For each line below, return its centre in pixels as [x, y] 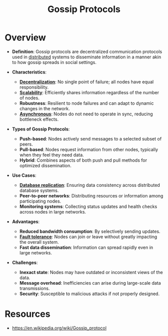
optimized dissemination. [45, 165]
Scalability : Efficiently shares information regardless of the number [89, 92]
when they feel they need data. [52, 155]
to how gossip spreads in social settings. [54, 62]
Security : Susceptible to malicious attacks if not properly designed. [90, 294]
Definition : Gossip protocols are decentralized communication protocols [87, 51]
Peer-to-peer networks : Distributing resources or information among [91, 195]
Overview [25, 38]
